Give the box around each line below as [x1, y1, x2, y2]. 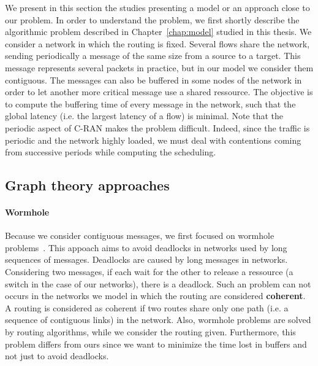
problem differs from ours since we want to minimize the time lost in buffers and [5, 337, 307, 350]
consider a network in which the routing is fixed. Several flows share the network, [5, 37, 310, 50]
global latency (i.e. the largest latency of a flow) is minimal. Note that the [5, 109, 284, 122]
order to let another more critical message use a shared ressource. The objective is [5, 85, 313, 98]
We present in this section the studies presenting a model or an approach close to [5, 1, 310, 14]
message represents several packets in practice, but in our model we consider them [5, 61, 314, 74]
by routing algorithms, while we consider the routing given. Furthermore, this [5, 325, 296, 338]
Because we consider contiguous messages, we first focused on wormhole [5, 229, 274, 242]
